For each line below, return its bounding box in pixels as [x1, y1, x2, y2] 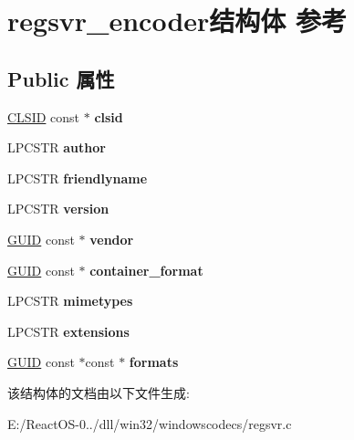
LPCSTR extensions [7, 321, 130, 340]
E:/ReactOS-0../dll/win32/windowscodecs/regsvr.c [7, 414, 292, 433]
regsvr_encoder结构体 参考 [7, 2, 348, 39]
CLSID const [7, 107, 80, 126]
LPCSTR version [7, 199, 109, 218]
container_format [89, 260, 203, 279]
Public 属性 [7, 64, 115, 92]
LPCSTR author [7, 138, 106, 157]
